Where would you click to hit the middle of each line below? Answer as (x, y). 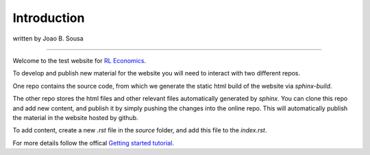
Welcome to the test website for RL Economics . (79, 60)
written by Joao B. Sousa (48, 38)
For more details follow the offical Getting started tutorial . (94, 143)
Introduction (49, 18)
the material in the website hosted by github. (75, 117)
